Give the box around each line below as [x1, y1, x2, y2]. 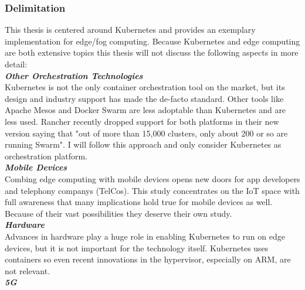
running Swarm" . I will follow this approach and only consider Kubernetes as [5, 138, 282, 151]
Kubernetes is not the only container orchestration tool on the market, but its [5, 81, 285, 93]
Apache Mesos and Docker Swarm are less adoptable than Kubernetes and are [5, 104, 286, 116]
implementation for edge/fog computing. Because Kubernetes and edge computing [5, 35, 300, 47]
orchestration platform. [5, 149, 87, 162]
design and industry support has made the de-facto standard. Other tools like [5, 92, 284, 104]
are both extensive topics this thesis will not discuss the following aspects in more [5, 46, 299, 59]
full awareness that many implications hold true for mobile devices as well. [5, 196, 273, 208]
